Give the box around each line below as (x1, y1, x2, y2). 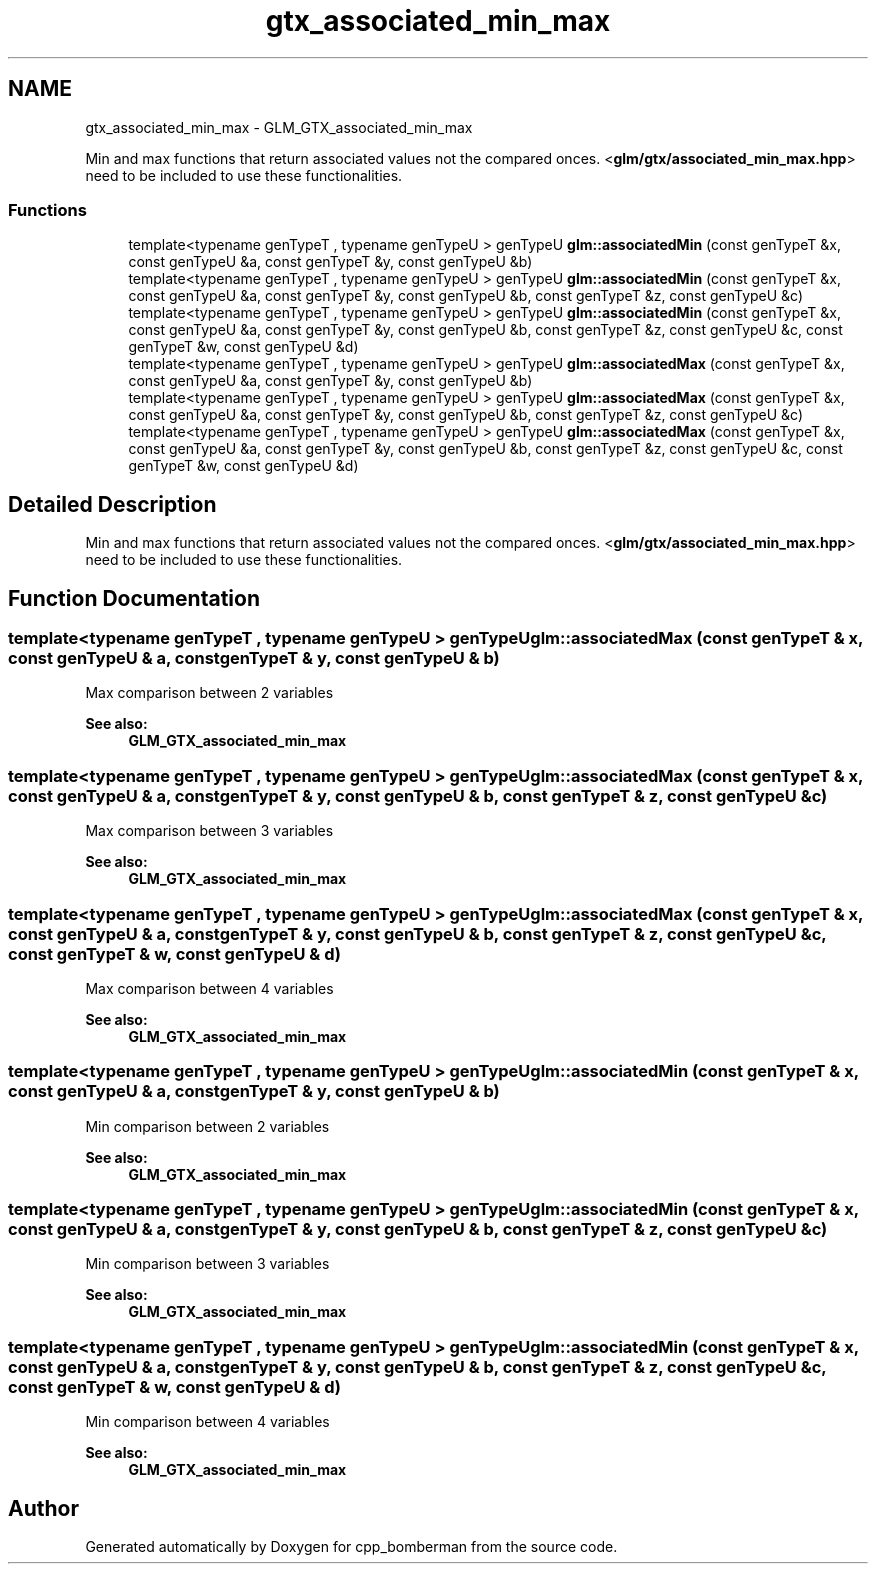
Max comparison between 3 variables (85, 822, 334, 840)
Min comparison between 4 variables (85, 1413, 330, 1431)
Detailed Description (8, 491, 217, 517)
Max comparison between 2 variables (85, 684, 334, 702)
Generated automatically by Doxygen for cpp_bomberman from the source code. (85, 1538, 618, 1555)
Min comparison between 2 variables (85, 1117, 330, 1135)
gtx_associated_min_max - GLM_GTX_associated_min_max (85, 118, 473, 136)
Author (8, 1495, 79, 1521)
